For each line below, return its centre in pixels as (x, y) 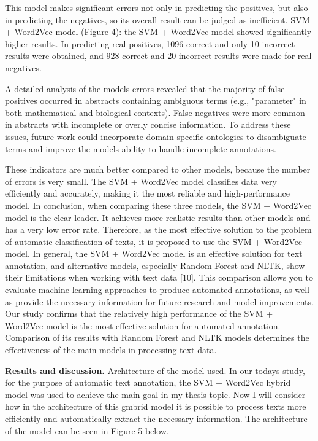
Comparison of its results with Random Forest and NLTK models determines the (157, 338)
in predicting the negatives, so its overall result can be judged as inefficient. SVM (157, 19)
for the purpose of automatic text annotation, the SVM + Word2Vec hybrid (148, 382)
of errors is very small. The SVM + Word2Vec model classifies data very (141, 181)
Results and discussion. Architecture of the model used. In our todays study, (155, 370)
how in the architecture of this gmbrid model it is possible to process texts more (156, 406)
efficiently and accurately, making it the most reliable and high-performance (147, 193)
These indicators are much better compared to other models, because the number (158, 169)
